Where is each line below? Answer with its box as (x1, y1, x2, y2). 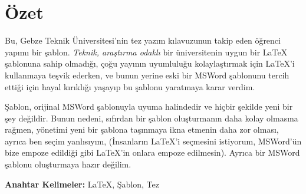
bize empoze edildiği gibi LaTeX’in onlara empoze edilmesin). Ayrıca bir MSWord (5, 146, 300, 159)
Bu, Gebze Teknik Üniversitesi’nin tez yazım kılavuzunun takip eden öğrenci (5, 34, 281, 47)
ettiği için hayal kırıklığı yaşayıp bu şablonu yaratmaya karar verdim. (5, 80, 255, 93)
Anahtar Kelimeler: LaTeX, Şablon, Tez (5, 177, 159, 190)
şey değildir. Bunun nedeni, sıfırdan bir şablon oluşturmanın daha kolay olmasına (5, 111, 298, 124)
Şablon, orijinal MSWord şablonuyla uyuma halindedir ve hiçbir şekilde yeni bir (5, 100, 293, 113)
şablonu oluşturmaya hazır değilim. (5, 158, 131, 170)
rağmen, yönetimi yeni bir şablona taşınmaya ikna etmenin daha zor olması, (5, 123, 279, 136)
